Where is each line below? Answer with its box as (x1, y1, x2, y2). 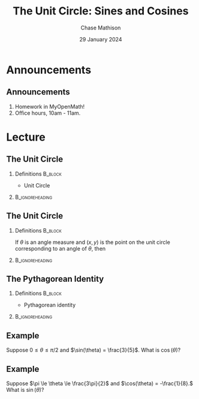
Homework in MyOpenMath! (14, 103, 85, 110)
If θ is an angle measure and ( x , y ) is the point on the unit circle (14, 239, 171, 246)
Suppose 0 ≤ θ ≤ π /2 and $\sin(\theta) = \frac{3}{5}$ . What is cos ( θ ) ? (6, 347, 181, 354)
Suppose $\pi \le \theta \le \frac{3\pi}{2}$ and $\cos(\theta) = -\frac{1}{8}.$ (6, 380, 194, 387)
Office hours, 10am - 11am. (14, 109, 81, 117)
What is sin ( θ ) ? (6, 386, 44, 393)
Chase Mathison (80, 24, 121, 31)
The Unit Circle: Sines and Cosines (13, 4, 189, 18)
